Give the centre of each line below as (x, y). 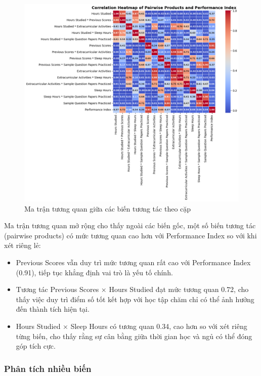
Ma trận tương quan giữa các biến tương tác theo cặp (108, 208)
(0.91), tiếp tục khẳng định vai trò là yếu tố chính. (94, 272)
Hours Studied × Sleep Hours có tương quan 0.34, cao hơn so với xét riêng (132, 326)
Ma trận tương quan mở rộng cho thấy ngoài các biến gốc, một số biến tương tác (130, 225)
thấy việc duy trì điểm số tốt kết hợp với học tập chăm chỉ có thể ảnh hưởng (135, 299)
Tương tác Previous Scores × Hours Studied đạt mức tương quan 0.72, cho (132, 289)
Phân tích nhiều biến (48, 368)
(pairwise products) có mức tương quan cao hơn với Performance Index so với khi (130, 235)
